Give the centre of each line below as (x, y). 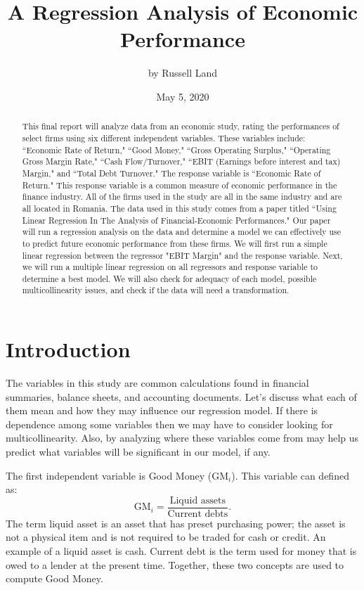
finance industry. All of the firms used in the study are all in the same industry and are (182, 197)
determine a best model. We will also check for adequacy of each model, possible (169, 278)
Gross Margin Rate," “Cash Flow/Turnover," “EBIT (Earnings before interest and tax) (181, 161)
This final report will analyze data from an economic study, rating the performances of (181, 126)
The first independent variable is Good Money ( (109, 475)
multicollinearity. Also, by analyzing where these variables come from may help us (182, 438)
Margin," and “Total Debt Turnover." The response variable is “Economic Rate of (171, 173)
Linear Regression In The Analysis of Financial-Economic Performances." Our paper (176, 220)
